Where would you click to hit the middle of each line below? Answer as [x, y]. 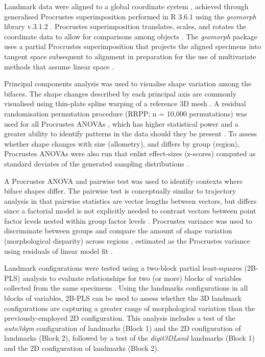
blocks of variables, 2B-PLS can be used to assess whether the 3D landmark [123, 298]
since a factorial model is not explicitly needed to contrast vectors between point [130, 211]
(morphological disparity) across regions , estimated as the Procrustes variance [127, 241]
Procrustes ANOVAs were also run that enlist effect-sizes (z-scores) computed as [130, 153]
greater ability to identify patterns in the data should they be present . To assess [130, 134]
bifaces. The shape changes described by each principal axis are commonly [121, 93]
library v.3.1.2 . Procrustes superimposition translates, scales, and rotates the [125, 26]
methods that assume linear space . [59, 66]
